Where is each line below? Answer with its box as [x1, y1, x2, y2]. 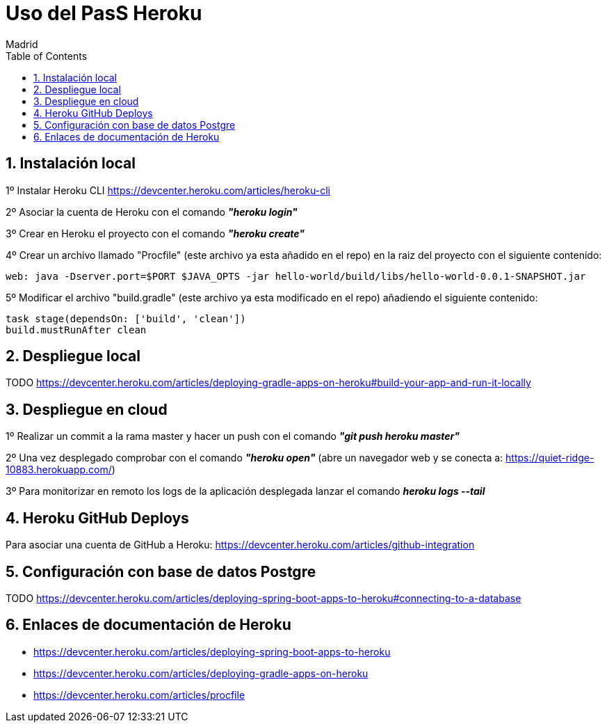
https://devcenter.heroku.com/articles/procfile [33, 688, 245, 701]
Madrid [6, 38, 38, 50]
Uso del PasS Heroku [6, 1, 202, 25]
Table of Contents [6, 49, 88, 62]
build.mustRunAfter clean [6, 324, 147, 335]
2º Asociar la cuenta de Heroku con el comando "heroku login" [6, 205, 298, 218]
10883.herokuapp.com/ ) [6, 464, 115, 476]
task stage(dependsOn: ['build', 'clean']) [6, 312, 246, 324]
